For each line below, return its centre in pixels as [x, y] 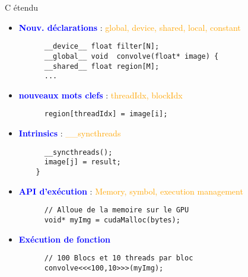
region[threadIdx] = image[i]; [106, 114]
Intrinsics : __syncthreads [70, 133]
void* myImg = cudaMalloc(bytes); [112, 220]
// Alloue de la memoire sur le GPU [117, 210]
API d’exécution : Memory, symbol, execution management [131, 191]
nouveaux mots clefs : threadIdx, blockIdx [101, 95]
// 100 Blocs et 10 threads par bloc [119, 258]
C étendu [21, 7]
